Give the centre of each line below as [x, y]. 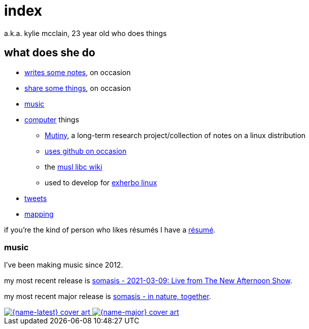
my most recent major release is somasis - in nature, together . [108, 297]
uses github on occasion [86, 151]
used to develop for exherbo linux [101, 182]
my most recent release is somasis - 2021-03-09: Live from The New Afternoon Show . [148, 281]
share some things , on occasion [78, 88]
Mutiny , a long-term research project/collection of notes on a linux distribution [175, 135]
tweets [36, 198]
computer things [52, 119]
